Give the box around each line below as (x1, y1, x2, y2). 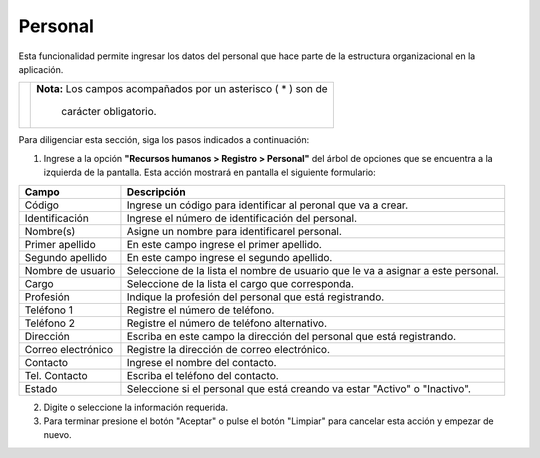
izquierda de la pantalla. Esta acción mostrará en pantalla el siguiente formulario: (43, 166, 376, 179)
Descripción (126, 185, 186, 199)
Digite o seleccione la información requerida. (43, 401, 229, 413)
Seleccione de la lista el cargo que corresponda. (126, 276, 355, 290)
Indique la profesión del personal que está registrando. (126, 290, 385, 304)
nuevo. (43, 429, 72, 441)
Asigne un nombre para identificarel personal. (126, 224, 342, 238)
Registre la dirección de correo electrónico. (126, 342, 330, 356)
